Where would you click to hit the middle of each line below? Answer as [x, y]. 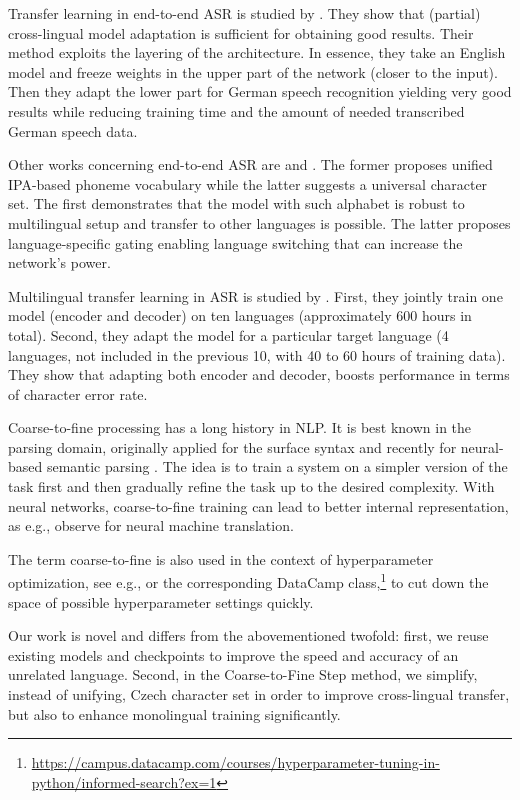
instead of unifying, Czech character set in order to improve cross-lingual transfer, [259, 694]
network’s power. [59, 262]
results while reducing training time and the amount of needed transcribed [236, 110]
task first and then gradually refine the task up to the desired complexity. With [251, 486]
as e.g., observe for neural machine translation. [151, 525]
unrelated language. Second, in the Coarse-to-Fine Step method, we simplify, [243, 674]
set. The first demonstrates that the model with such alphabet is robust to [236, 203]
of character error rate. [78, 393]
